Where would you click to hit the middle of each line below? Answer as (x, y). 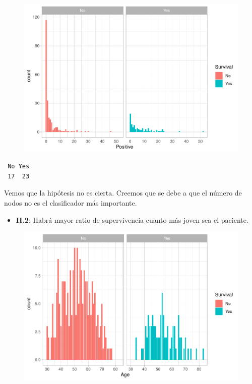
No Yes (19, 167)
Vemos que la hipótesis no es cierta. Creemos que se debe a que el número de (123, 193)
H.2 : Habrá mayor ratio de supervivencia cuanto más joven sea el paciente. (132, 219)
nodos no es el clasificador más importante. (71, 202)
